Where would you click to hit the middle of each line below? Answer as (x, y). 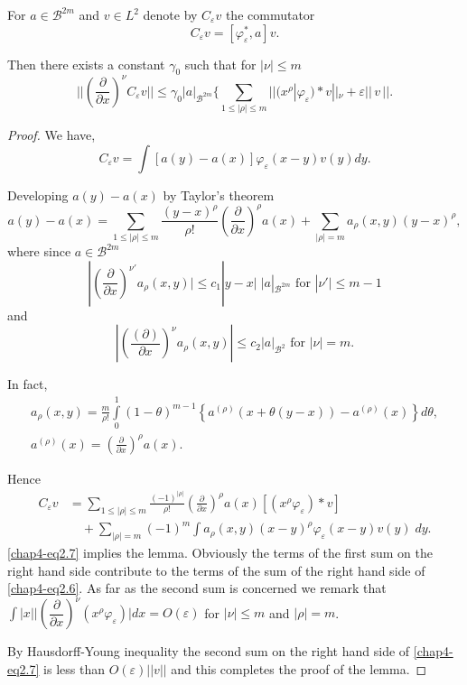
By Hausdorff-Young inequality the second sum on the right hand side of (209, 651)
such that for (220, 64)
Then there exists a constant (86, 64)
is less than (74, 669)
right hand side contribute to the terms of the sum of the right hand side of (216, 570)
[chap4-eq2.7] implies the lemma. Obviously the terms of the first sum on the (220, 553)
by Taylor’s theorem (219, 194)
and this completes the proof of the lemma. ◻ (299, 669)
